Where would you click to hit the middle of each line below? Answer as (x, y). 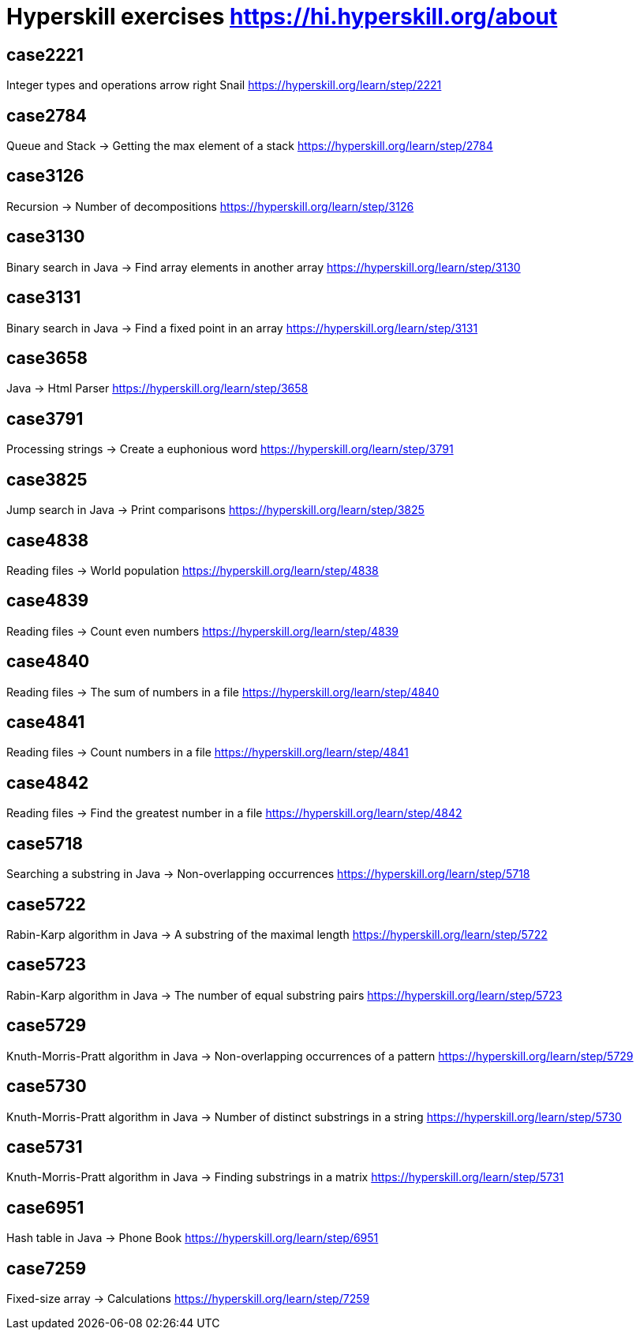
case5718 (45, 843)
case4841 (46, 722)
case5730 (47, 1086)
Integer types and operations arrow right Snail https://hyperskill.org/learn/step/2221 (224, 85)
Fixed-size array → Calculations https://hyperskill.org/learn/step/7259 (188, 1299)
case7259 (47, 1268)
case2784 (47, 115)
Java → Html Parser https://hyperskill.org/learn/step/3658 (157, 388)
